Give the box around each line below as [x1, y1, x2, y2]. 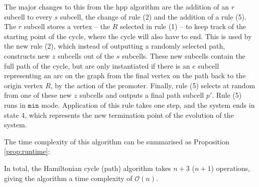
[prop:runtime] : [4, 146, 50, 156]
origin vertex [4, 80, 43, 90]
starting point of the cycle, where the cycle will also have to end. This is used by [4, 31, 252, 41]
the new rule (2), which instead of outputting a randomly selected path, [4, 41, 225, 51]
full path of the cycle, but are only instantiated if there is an [4, 60, 190, 71]
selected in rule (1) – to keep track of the [120, 21, 246, 32]
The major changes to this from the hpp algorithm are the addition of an [4, 2, 229, 12]
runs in [4, 99, 26, 110]
